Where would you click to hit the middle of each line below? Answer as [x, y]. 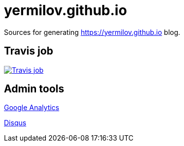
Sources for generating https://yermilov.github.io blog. [92, 32]
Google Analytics [32, 108]
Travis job [29, 51]
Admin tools [34, 89]
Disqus [15, 123]
